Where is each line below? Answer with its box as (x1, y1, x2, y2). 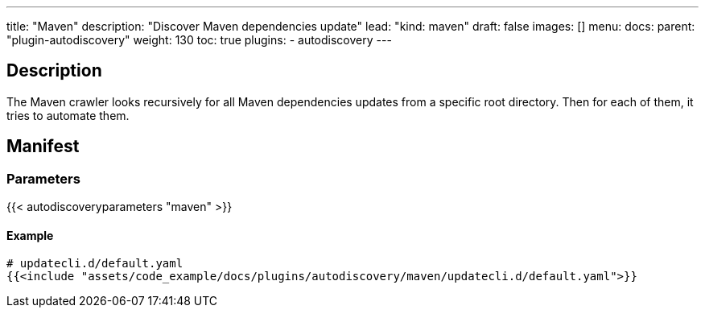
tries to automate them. (6, 108, 130, 122)
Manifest (6, 136, 80, 157)
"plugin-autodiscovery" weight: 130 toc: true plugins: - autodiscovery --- (6, 33, 392, 47)
